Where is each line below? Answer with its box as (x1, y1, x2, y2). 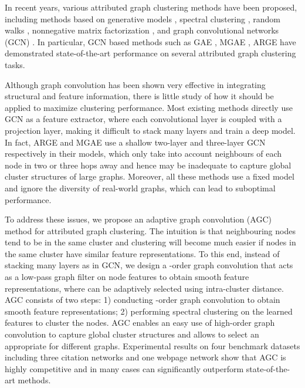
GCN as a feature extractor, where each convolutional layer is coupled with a (5, 113, 282, 125)
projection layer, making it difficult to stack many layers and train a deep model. (5, 124, 296, 136)
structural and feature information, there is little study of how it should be (5, 90, 274, 102)
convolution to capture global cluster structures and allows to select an (5, 328, 259, 340)
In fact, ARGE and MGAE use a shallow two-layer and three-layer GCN (5, 136, 266, 148)
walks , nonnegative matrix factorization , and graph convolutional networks (5, 24, 279, 36)
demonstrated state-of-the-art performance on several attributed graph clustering (5, 47, 296, 59)
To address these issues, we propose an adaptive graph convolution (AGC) (5, 213, 272, 225)
